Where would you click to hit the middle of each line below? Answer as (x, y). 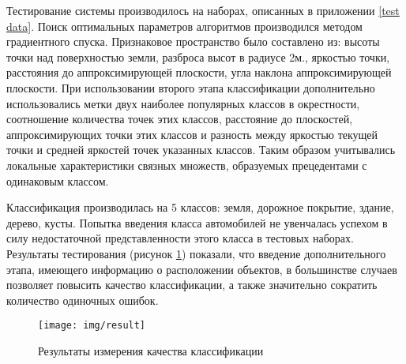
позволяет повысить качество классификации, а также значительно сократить (192, 285)
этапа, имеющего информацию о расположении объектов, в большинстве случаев (202, 269)
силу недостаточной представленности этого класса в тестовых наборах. (180, 238)
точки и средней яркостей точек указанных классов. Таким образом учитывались (201, 150)
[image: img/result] (92, 326)
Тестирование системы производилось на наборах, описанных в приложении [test (203, 10)
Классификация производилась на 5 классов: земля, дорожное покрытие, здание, (200, 207)
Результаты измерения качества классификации (151, 350)
